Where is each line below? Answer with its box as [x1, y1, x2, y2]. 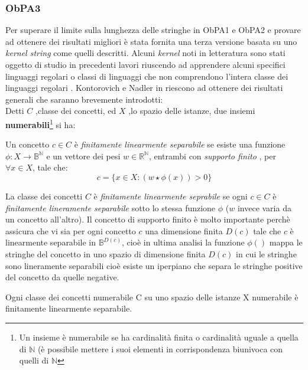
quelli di [19, 354, 49, 366]
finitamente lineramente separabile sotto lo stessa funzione [5, 201, 216, 214]
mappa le [269, 236, 303, 248]
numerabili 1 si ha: [5, 116, 76, 130]
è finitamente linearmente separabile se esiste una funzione [74, 138, 286, 150]
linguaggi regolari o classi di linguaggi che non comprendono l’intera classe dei [5, 70, 288, 82]
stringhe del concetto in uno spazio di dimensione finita [5, 247, 206, 260]
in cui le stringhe [236, 247, 297, 260]
